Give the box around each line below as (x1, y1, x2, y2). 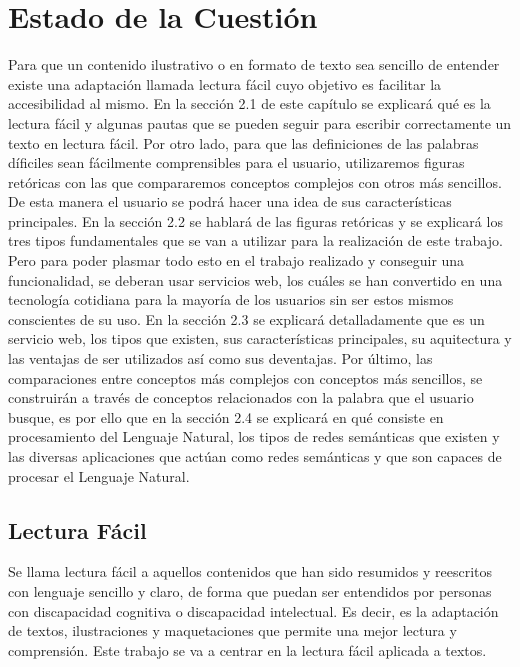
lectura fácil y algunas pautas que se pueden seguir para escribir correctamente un (8, 112, 512, 133)
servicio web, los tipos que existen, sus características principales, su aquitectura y (8, 328, 512, 349)
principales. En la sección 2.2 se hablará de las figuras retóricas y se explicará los (8, 210, 503, 231)
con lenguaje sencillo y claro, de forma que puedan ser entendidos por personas (8, 580, 492, 601)
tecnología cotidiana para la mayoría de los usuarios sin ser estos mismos (8, 289, 454, 310)
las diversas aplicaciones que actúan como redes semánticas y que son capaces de (8, 446, 502, 466)
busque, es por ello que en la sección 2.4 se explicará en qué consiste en (8, 406, 444, 427)
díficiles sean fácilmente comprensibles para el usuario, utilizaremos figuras (8, 152, 465, 173)
